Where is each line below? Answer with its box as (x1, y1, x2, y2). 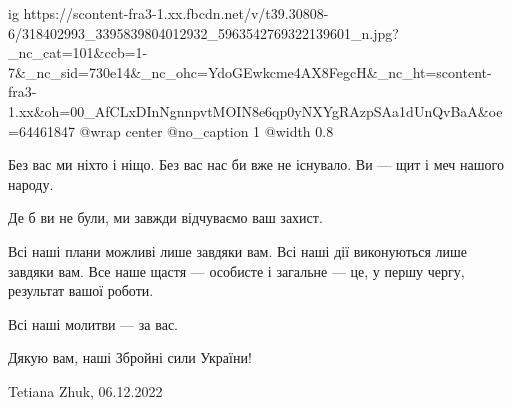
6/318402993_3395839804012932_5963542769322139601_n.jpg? (8, 22, 399, 43)
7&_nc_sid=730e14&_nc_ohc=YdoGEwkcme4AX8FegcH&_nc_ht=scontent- (8, 61, 492, 82)
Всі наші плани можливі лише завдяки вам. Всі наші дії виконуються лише (8, 240, 467, 261)
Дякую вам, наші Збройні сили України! (8, 347, 252, 368)
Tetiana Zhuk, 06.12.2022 (8, 380, 163, 401)
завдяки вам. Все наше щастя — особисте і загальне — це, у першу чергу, (8, 260, 465, 281)
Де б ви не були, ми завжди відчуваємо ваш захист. (8, 207, 323, 228)
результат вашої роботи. (8, 280, 154, 301)
